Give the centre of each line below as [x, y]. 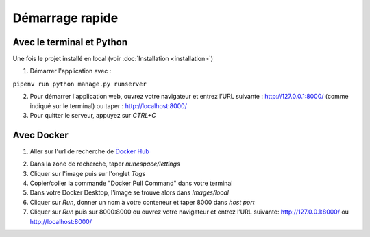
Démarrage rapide [65, 18]
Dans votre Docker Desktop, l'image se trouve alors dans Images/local [129, 192]
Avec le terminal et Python [70, 42]
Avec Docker [40, 135]
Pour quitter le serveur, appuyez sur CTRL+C [93, 116]
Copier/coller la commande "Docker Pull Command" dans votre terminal [131, 183]
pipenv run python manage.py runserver [79, 84]
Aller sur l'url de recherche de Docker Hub [90, 151]
